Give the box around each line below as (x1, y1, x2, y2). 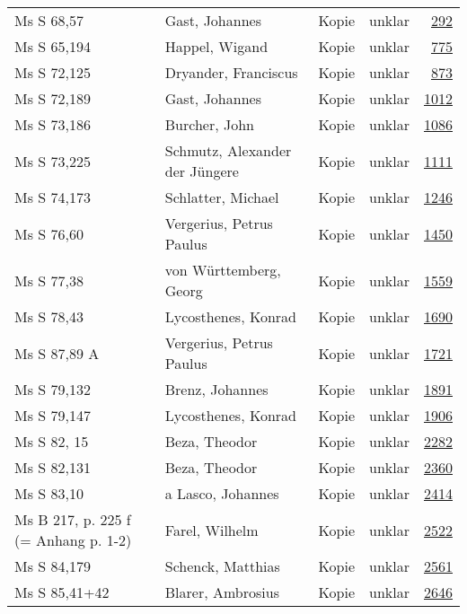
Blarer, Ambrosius (164, 582, 279, 602)
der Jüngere (164, 161, 239, 181)
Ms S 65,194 (14, 36, 91, 57)
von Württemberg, (164, 259, 281, 280)
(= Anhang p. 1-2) (14, 530, 132, 550)
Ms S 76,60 (14, 223, 84, 244)
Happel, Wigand (164, 36, 269, 57)
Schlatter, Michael (164, 187, 279, 207)
